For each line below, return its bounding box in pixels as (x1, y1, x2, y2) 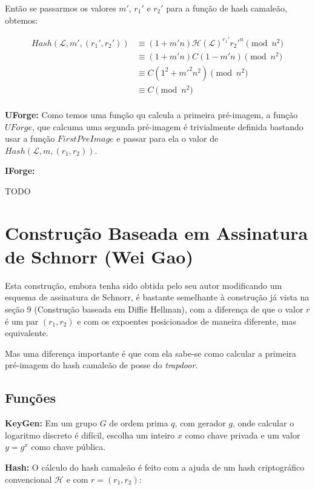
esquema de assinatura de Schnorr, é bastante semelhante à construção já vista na (5, 291, 310, 303)
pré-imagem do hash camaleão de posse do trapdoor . (5, 359, 198, 371)
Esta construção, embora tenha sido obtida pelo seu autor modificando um (5, 279, 282, 291)
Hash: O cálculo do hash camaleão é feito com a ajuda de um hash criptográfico (5, 461, 305, 474)
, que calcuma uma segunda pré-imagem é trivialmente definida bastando (31, 120, 303, 133)
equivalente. (5, 326, 48, 339)
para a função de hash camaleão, (166, 2, 287, 14)
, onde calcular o (233, 417, 294, 429)
